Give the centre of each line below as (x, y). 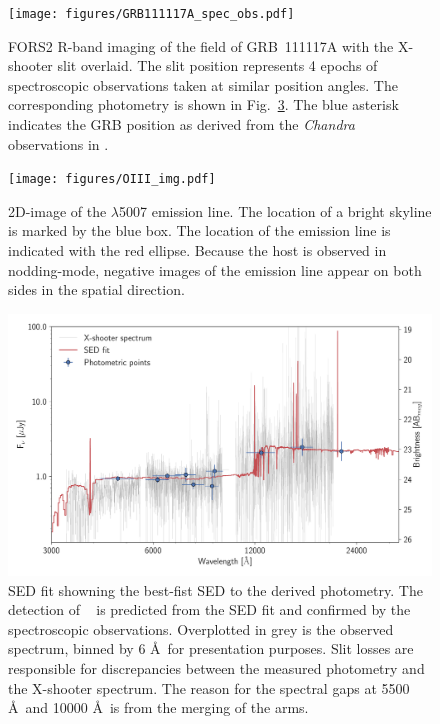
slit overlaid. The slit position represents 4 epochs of (217, 65)
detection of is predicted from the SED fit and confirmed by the (209, 609)
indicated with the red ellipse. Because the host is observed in (197, 250)
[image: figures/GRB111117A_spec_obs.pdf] (151, 14)
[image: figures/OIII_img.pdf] (112, 179)
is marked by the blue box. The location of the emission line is (199, 230)
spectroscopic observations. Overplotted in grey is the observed (201, 628)
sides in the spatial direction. (96, 289)
